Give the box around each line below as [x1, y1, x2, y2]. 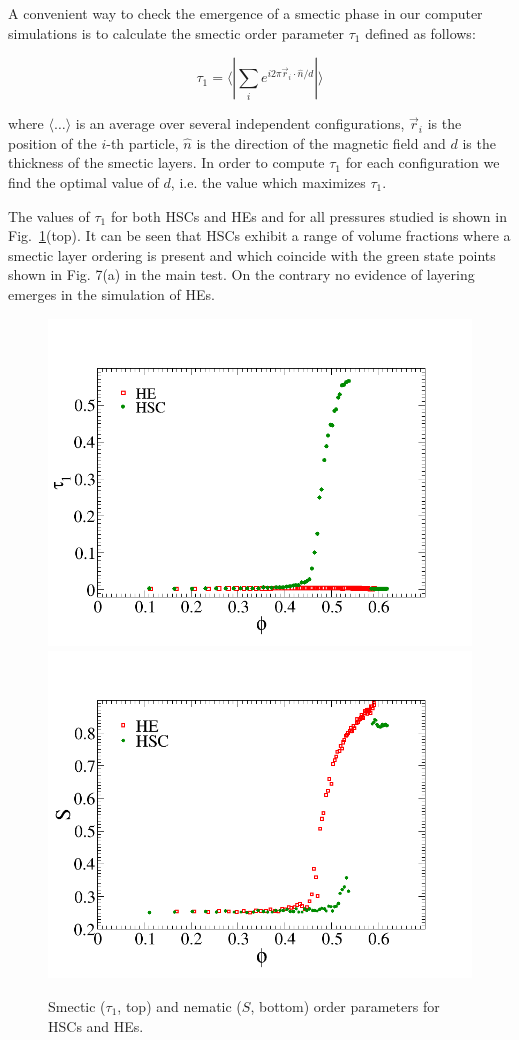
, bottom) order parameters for [250, 995, 440, 1016]
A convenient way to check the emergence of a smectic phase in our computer [8, 3, 483, 23]
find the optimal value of [8, 171, 159, 192]
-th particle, [106, 132, 179, 153]
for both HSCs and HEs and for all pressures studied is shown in [110, 205, 507, 226]
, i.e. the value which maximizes [170, 171, 366, 192]
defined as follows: [365, 22, 476, 43]
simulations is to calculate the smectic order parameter [8, 22, 345, 43]
